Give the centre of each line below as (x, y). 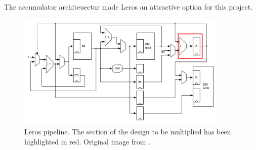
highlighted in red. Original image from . (88, 141)
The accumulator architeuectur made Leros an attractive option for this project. (129, 7)
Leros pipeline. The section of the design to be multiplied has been (128, 131)
